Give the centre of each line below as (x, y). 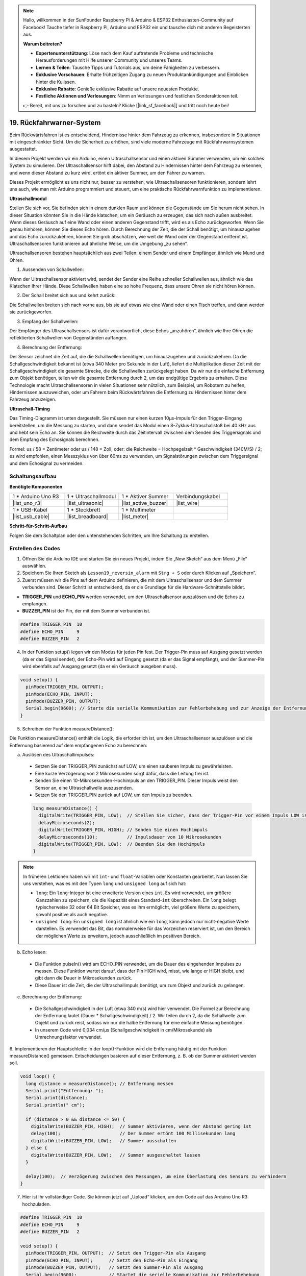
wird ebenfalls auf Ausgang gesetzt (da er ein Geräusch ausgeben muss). (100, 666)
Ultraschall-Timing (30, 409)
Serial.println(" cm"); (55, 1105)
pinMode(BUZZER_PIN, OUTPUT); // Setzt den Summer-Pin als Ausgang (114, 1268)
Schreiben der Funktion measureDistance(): (68, 729)
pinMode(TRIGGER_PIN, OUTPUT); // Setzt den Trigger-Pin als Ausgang (116, 1253)
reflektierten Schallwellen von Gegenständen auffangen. (69, 338)
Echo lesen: (34, 952)
